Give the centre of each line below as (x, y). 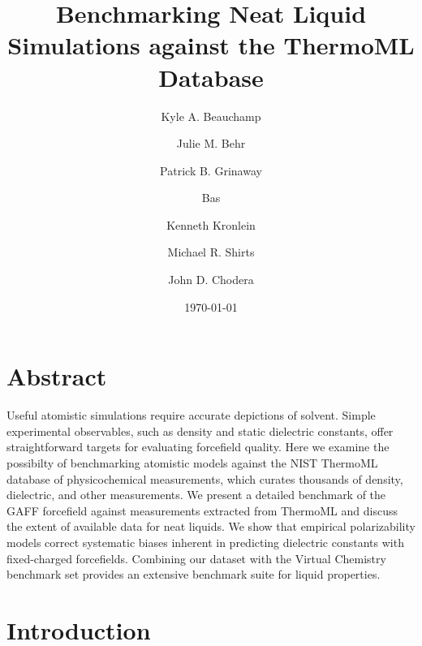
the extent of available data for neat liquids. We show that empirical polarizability (211, 526)
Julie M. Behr (211, 143)
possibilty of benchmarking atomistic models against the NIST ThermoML (192, 462)
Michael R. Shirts (211, 252)
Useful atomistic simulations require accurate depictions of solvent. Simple (191, 415)
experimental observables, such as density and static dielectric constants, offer (200, 431)
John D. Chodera (211, 280)
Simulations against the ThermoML (211, 45)
